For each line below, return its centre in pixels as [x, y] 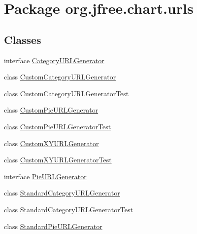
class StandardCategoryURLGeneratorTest [68, 209]
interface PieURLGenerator [45, 176]
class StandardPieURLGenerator [53, 226]
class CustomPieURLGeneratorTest [58, 126]
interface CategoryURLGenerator [54, 60]
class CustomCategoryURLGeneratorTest [66, 93]
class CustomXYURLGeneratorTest [58, 160]
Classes [23, 39]
